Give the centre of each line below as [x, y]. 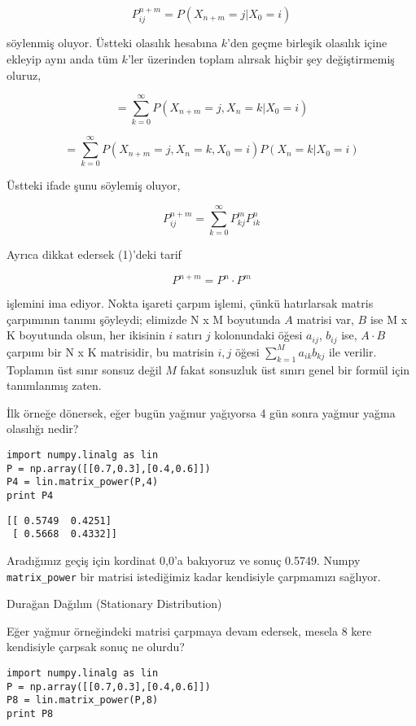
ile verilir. [353, 351]
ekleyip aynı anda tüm [62, 59]
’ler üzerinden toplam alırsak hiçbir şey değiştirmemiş [261, 59]
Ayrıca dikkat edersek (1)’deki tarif [94, 254]
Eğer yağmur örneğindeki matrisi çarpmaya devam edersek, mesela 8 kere [189, 630]
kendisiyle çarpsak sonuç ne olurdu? [96, 647]
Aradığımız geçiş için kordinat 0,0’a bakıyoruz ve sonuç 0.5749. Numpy [184, 560]
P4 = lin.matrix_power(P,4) [83, 482]
